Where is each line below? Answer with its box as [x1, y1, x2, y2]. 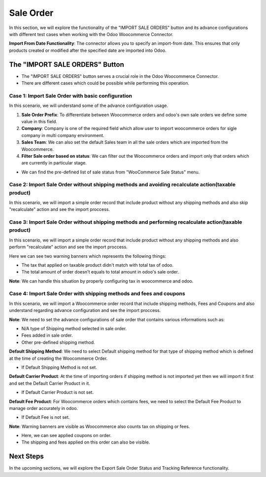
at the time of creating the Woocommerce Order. [9, 355, 108, 361]
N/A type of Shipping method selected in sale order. [21, 325, 127, 331]
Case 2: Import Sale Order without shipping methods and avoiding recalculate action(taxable [9, 181, 236, 188]
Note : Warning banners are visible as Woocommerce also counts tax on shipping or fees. [9, 423, 190, 429]
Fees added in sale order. [21, 333, 73, 339]
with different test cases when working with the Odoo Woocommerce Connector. [9, 31, 173, 37]
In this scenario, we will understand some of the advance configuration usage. [9, 102, 168, 108]
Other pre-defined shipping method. [21, 339, 96, 345]
